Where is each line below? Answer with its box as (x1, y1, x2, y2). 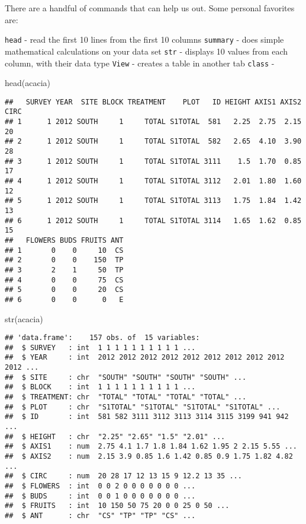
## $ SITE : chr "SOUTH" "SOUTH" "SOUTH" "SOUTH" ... (5, 373, 247, 382)
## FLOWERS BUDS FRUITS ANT (5, 236, 124, 244)
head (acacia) (5, 77, 51, 89)
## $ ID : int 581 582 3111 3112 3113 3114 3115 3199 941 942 (5, 412, 289, 421)
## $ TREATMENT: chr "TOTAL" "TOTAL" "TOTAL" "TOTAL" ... (5, 393, 247, 402)
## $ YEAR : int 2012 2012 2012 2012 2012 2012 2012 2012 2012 (5, 353, 285, 362)
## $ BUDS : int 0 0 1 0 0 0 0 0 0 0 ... (5, 491, 196, 500)
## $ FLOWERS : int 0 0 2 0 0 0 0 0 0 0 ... (5, 481, 196, 490)
